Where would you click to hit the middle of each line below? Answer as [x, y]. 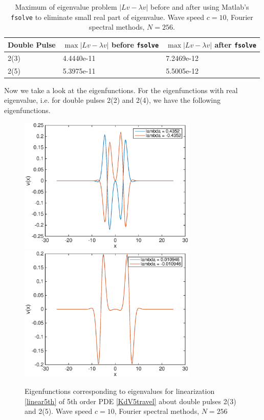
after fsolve [235, 44]
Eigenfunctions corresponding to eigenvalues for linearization [120, 391]
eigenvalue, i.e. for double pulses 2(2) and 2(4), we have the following [112, 100]
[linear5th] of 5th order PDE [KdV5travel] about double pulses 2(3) [130, 401]
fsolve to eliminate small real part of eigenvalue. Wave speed [108, 17]
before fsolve [135, 44]
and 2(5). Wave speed [59, 411]
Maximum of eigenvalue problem [66, 7]
